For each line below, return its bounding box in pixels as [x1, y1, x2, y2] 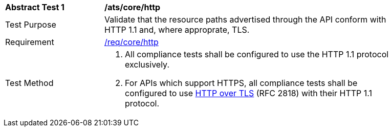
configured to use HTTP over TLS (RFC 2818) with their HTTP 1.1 [125, 88, 373, 98]
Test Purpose [5, 19, 56, 30]
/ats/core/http [104, 2, 161, 12]
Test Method [5, 78, 54, 88]
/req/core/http [104, 37, 159, 47]
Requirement [5, 37, 54, 47]
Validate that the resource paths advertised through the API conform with [104, 14, 386, 25]
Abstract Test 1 [5, 2, 64, 12]
